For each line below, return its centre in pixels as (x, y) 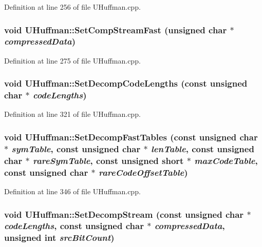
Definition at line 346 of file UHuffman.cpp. (72, 191)
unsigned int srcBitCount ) (59, 238)
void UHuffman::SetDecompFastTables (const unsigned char (131, 137)
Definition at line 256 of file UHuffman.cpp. (72, 7)
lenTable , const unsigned (202, 148)
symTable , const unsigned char (76, 148)
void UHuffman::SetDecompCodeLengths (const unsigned (126, 83)
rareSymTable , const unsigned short (108, 160)
